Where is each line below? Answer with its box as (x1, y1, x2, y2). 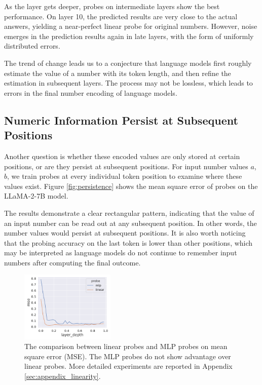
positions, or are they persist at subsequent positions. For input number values (4, 161, 248, 171)
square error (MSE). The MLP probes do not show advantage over (24, 351, 231, 361)
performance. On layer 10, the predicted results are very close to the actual (4, 11, 238, 21)
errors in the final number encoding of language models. (4, 87, 177, 98)
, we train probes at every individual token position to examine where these (7, 171, 242, 181)
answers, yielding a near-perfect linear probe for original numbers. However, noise (4, 21, 257, 31)
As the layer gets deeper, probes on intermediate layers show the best (4, 1, 220, 11)
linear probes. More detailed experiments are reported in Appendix (24, 361, 233, 371)
